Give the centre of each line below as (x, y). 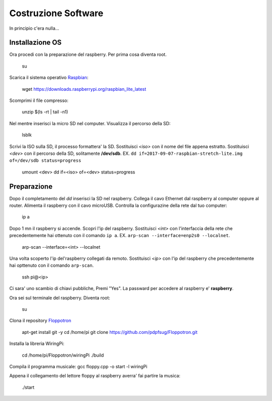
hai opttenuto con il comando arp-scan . (52, 265)
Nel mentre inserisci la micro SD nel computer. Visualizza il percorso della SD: (90, 123)
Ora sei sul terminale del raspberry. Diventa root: (60, 298)
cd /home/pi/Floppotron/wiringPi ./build (63, 355)
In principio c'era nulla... (34, 28)
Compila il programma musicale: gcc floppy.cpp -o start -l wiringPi (78, 366)
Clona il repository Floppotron (40, 321)
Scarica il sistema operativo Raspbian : (49, 78)
